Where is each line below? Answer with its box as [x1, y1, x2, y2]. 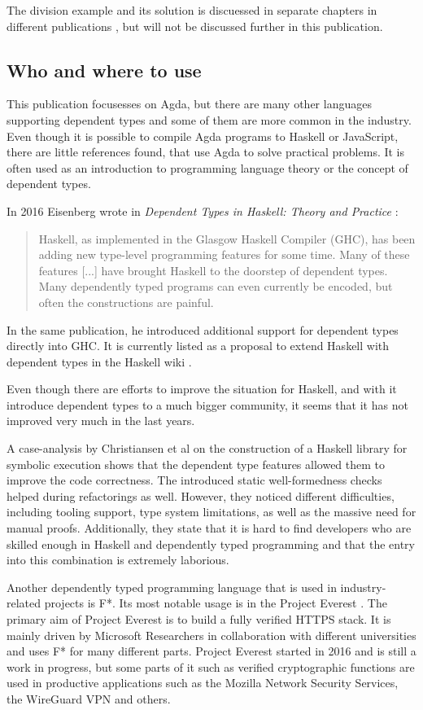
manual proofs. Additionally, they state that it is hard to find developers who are [7, 519, 412, 537]
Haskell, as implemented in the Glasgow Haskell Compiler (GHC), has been [38, 230, 416, 247]
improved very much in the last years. [7, 412, 195, 429]
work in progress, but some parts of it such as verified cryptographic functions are [7, 658, 415, 675]
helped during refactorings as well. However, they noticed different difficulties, [7, 487, 395, 504]
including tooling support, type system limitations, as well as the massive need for [7, 503, 416, 520]
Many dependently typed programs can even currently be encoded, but [38, 278, 393, 295]
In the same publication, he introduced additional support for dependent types [7, 321, 399, 338]
